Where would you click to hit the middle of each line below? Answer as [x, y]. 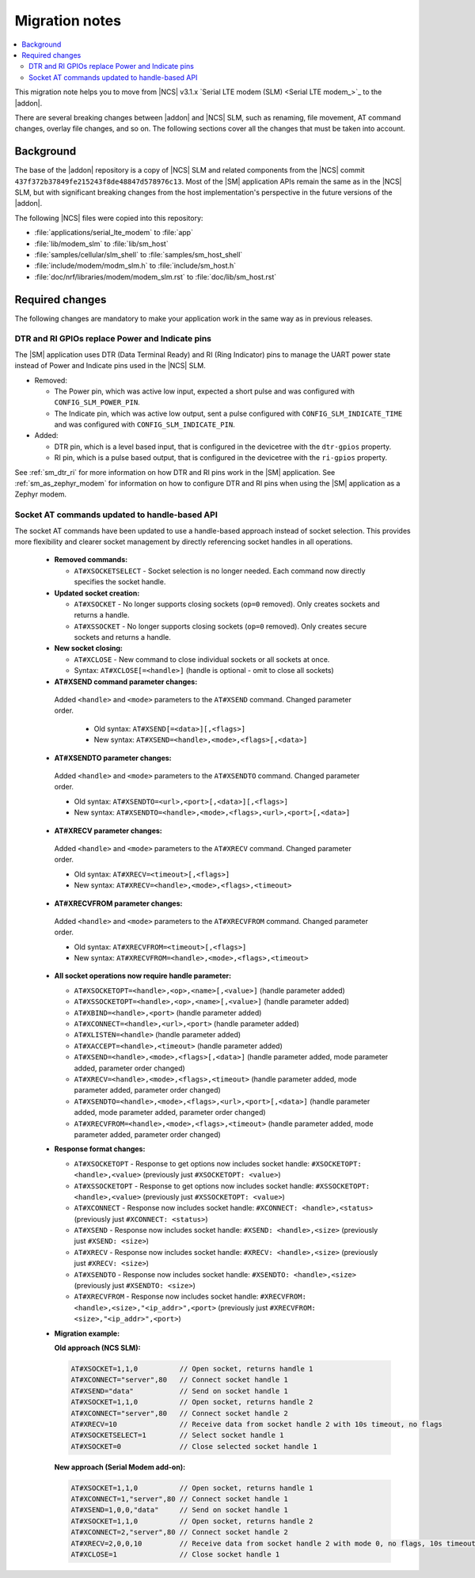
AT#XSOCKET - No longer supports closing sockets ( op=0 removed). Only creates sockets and [227, 604]
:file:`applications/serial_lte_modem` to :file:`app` [114, 233]
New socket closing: [88, 648]
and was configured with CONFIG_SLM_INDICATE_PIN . [144, 424]
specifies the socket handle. [120, 582]
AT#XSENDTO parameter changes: [113, 758]
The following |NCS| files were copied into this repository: [109, 218]
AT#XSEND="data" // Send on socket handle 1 [179, 1391]
